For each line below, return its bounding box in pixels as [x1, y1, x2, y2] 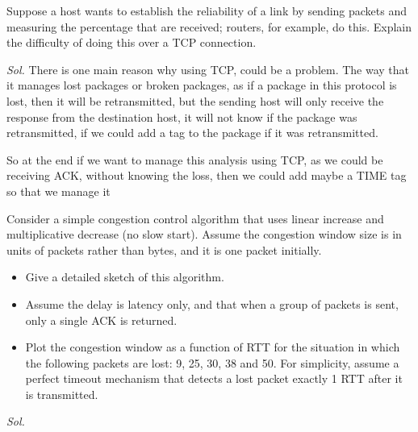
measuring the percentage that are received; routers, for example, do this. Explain [6, 18, 412, 35]
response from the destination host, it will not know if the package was [6, 108, 357, 125]
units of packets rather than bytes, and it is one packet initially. [6, 241, 322, 258]
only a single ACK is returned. [25, 311, 178, 328]
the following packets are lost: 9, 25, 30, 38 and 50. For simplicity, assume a [25, 354, 399, 371]
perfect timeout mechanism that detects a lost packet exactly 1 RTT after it [25, 370, 403, 387]
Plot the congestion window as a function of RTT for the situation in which [25, 339, 400, 355]
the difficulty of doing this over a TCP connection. [6, 34, 257, 51]
